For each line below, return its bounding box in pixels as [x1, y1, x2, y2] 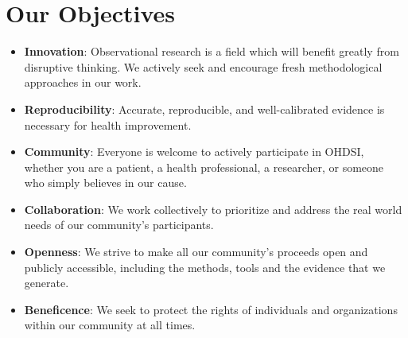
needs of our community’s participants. [24, 216, 214, 233]
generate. [24, 274, 69, 291]
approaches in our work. [24, 74, 142, 91]
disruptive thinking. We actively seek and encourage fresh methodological [24, 58, 383, 75]
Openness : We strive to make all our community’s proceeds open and [24, 243, 368, 260]
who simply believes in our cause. [24, 174, 187, 191]
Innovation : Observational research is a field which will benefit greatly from [24, 43, 399, 60]
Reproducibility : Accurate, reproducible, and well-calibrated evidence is [24, 100, 385, 117]
